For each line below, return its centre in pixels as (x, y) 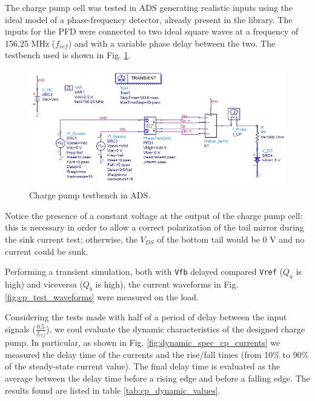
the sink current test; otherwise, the (71, 239)
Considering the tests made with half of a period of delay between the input (146, 317)
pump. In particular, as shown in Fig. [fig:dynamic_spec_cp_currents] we (143, 342)
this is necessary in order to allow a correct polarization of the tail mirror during (154, 227)
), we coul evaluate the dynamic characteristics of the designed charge (175, 329)
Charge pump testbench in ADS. (90, 195)
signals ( (20, 329)
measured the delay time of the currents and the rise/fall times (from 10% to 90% (157, 354)
